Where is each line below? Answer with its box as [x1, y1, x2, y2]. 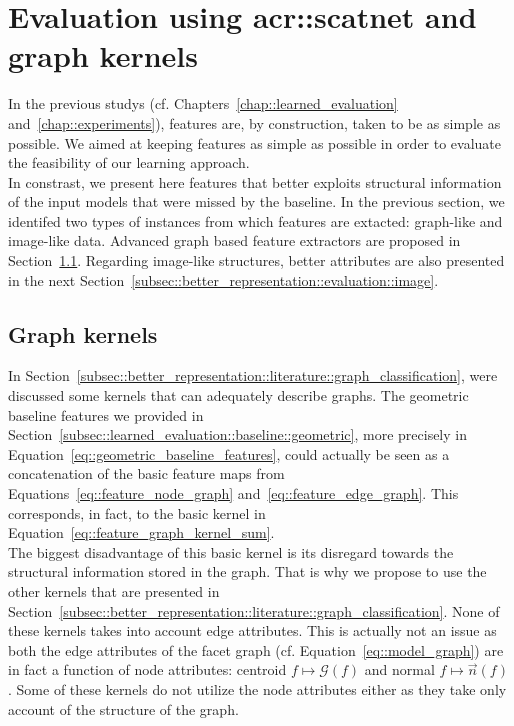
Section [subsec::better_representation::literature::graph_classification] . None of [8, 600, 500, 621]
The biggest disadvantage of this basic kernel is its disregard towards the [8, 541, 454, 562]
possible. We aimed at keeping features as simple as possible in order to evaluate [8, 132, 502, 153]
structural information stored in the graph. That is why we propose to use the [8, 561, 487, 582]
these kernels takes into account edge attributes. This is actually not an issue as [8, 620, 497, 641]
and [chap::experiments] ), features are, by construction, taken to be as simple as [8, 112, 501, 133]
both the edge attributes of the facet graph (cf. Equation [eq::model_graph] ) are [8, 639, 504, 660]
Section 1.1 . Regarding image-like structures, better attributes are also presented [8, 250, 505, 271]
